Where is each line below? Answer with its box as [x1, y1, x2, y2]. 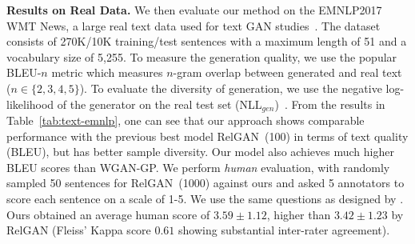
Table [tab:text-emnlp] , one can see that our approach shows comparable [6, 112, 365, 129]
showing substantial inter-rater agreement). [178, 222, 390, 238]
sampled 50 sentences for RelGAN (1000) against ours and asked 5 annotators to [6, 174, 405, 191]
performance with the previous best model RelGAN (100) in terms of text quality [6, 127, 409, 144]
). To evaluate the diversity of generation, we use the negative [79, 79, 382, 96]
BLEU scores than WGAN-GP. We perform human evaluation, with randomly [6, 158, 390, 175]
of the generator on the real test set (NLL [57, 95, 262, 112]
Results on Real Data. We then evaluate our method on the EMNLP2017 [6, 2, 382, 18]
